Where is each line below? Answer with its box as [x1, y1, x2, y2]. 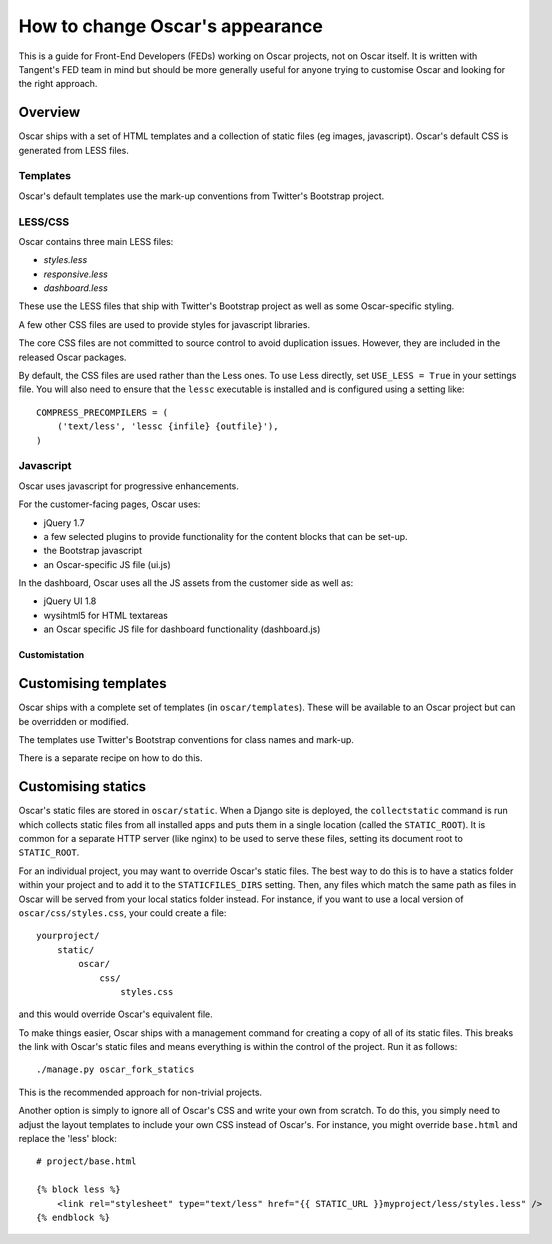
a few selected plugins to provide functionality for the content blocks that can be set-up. [43, 530, 409, 542]
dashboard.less [43, 282, 109, 294]
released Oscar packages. [18, 351, 127, 363]
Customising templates [18, 675, 167, 692]
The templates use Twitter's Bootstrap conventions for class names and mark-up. [18, 733, 355, 745]
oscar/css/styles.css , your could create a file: [18, 906, 227, 919]
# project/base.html [36, 1156, 137, 1167]
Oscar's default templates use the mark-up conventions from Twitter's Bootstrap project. [18, 190, 385, 202]
